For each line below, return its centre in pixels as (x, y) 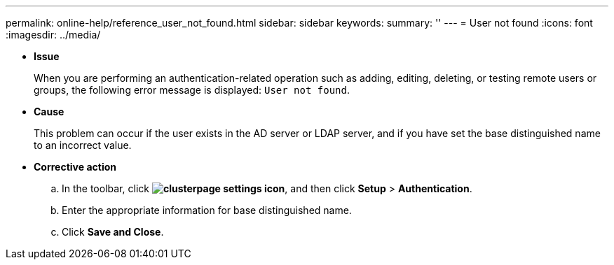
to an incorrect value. (83, 145)
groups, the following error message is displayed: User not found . (192, 90)
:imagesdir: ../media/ (53, 35)
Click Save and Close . (113, 232)
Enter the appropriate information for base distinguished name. (207, 210)
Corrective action (75, 167)
